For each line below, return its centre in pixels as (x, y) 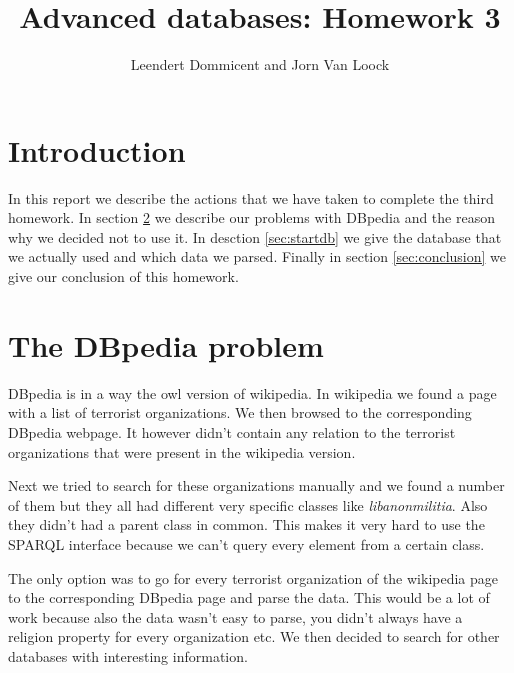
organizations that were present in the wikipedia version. (182, 451)
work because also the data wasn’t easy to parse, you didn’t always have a (235, 616)
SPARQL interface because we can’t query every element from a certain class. (246, 543)
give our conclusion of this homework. (123, 276)
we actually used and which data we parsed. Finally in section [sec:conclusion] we (257, 256)
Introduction (97, 149)
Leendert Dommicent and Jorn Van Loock (260, 64)
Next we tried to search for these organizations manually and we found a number (256, 485)
